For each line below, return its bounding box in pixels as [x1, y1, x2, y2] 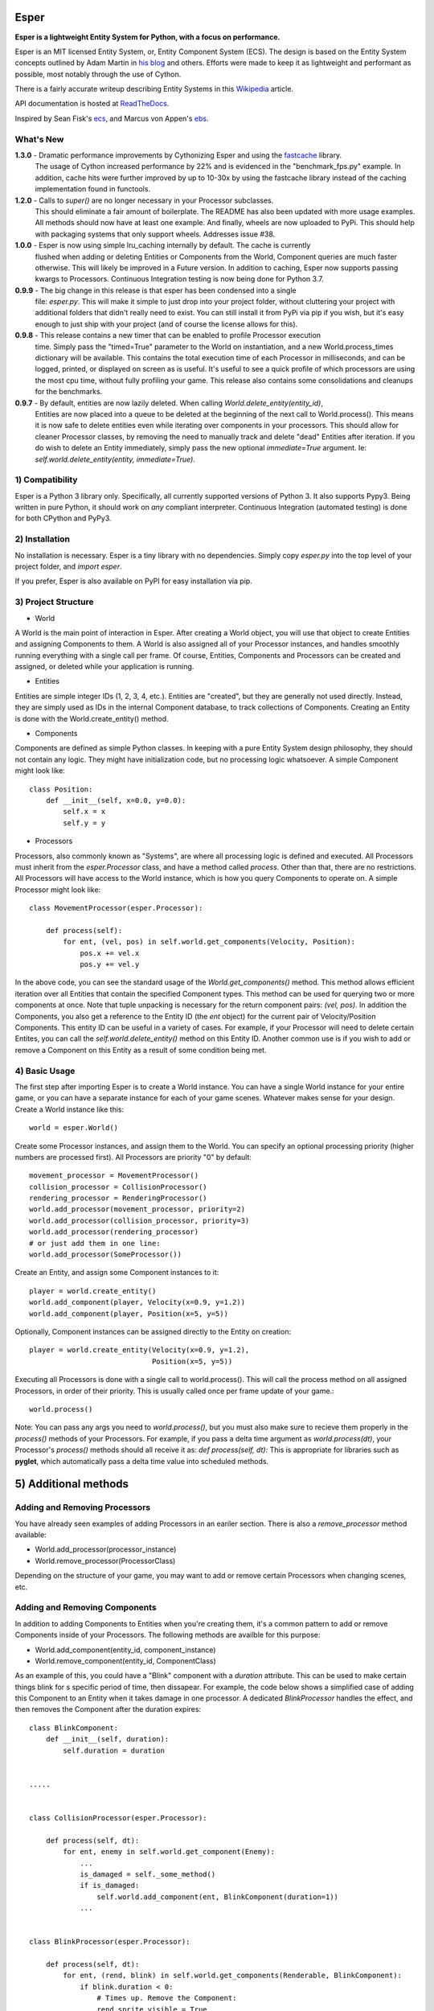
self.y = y [63, 818, 106, 828]
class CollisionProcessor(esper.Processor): [29, 1814, 208, 1822]
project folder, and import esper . [14, 561, 122, 571]
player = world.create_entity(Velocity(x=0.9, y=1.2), [29, 1346, 250, 1355]
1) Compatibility [14, 475, 78, 486]
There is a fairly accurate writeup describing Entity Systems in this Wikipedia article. [14, 84, 293, 94]
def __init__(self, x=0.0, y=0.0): [45, 796, 186, 804]
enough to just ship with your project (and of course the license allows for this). [35, 319, 298, 329]
